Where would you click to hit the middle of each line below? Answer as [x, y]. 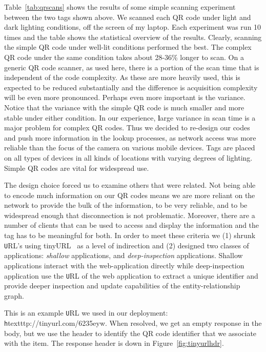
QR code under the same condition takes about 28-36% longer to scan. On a [124, 57]
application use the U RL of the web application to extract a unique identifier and [131, 275]
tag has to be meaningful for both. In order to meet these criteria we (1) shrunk [130, 235]
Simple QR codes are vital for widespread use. [77, 168]
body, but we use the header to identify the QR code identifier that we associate [130, 333]
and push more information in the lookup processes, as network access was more [130, 137]
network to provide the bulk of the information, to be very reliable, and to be [126, 205]
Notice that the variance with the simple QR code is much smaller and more [124, 107]
